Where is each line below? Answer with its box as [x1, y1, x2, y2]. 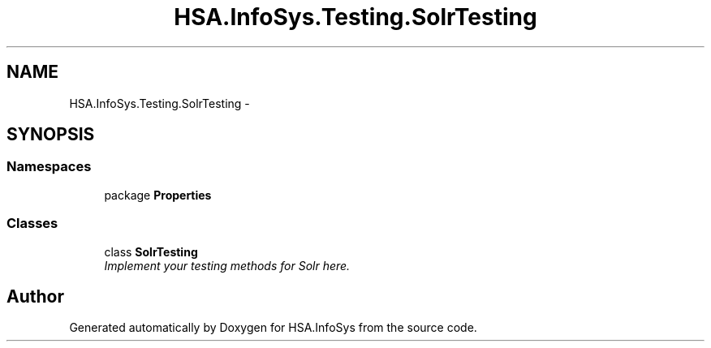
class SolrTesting [104, 244, 198, 259]
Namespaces [6, 158, 92, 175]
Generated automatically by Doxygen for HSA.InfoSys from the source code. [69, 320, 477, 335]
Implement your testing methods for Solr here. [104, 258, 351, 273]
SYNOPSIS [6, 124, 95, 145]
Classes [6, 215, 58, 232]
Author [6, 286, 64, 307]
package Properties [104, 187, 212, 202]
